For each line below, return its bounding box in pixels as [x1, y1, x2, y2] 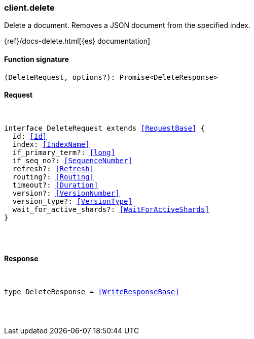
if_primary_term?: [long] [12, 148, 116, 157]
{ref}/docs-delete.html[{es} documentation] [4, 37, 151, 46]
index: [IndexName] [12, 140, 90, 148]
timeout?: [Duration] [12, 180, 98, 189]
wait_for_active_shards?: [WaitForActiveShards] [12, 205, 209, 213]
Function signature [4, 54, 69, 64]
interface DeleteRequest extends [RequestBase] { [4, 124, 205, 132]
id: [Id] [12, 132, 47, 140]
